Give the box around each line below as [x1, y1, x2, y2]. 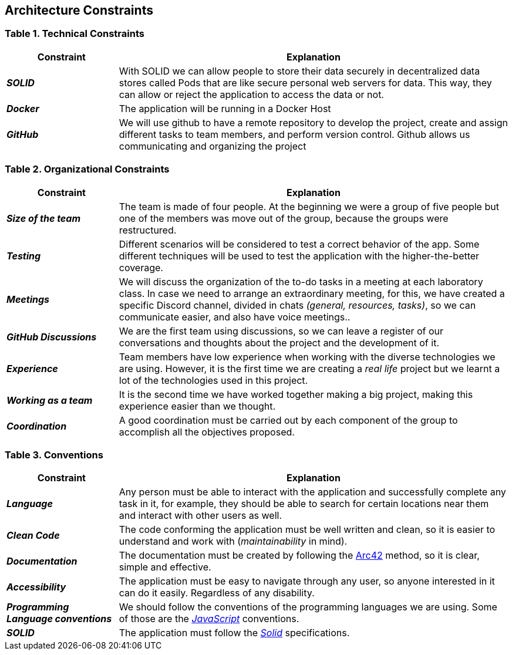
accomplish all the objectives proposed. [119, 426, 295, 438]
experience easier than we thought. [119, 400, 276, 412]
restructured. [119, 224, 177, 236]
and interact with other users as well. [119, 509, 282, 522]
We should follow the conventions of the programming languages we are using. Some [119, 601, 497, 613]
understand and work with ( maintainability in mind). [119, 535, 348, 548]
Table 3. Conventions [5, 448, 103, 461]
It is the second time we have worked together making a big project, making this [119, 388, 473, 400]
